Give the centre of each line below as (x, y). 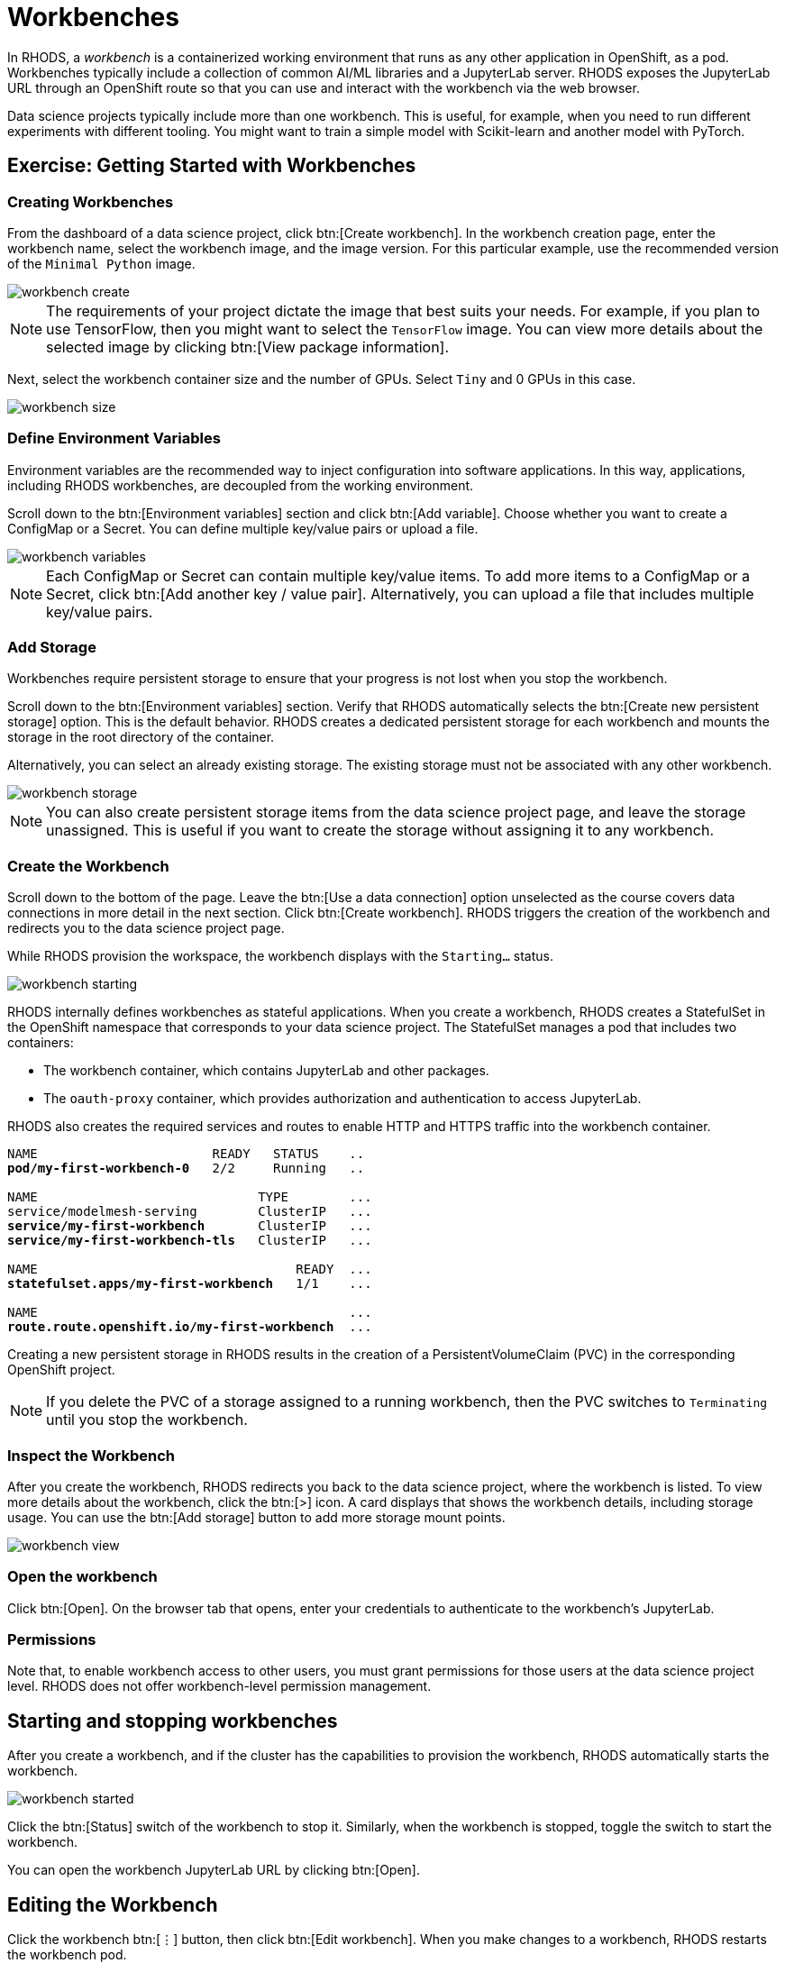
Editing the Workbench (113, 1904)
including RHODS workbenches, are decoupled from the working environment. (241, 485)
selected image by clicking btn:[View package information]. (248, 347)
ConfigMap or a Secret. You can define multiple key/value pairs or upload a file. (243, 528)
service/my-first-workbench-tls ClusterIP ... (190, 1241)
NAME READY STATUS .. (186, 1154)
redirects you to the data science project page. (146, 928)
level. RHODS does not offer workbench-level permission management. (219, 1686)
